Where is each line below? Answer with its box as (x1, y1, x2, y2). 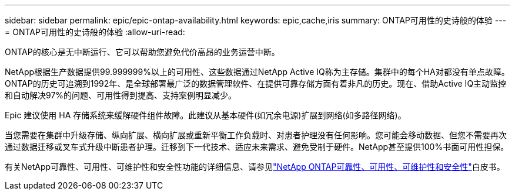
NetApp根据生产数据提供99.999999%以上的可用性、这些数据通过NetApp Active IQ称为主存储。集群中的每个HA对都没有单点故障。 (5, 67, 510, 77)
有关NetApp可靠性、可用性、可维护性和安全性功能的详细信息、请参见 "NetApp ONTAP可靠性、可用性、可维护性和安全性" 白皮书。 (5, 162, 505, 172)
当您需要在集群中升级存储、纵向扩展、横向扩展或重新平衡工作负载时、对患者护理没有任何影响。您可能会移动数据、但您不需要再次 (5, 130, 507, 140)
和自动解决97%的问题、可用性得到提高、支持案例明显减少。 (5, 90, 237, 100)
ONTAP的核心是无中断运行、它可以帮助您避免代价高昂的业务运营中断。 (5, 47, 280, 57)
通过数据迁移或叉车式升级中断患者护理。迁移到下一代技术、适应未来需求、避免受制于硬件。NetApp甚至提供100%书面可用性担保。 (5, 142, 509, 152)
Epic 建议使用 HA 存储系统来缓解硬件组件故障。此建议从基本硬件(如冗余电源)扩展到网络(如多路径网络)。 (5, 110, 406, 120)
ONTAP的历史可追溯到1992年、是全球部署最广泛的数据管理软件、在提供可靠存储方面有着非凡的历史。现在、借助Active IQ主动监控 (5, 78, 507, 88)
